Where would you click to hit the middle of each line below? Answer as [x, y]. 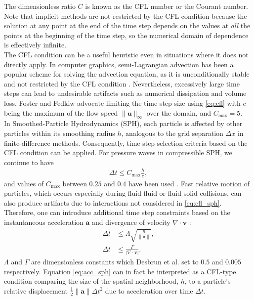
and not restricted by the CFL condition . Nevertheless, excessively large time [122, 83]
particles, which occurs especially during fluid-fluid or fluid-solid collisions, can [123, 193]
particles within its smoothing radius [60, 133]
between [75, 183]
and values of [24, 183]
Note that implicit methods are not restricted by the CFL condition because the [126, 16]
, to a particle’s [208, 281]
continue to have [29, 162]
